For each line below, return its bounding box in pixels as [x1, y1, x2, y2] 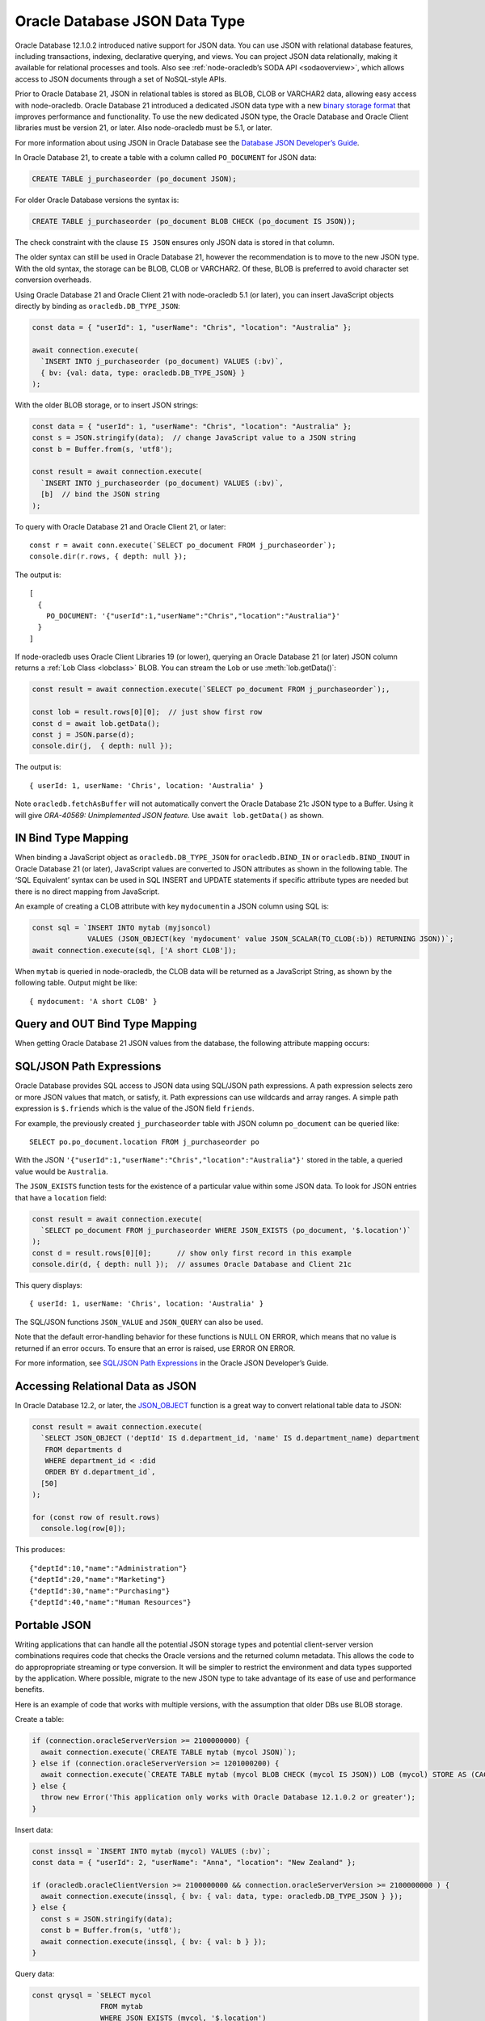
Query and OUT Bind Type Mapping [15, 1017, 197, 1031]
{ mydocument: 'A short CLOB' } [29, 997, 158, 1006]
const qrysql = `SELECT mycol [32, 1990, 152, 2000]
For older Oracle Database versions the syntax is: [15, 195, 179, 205]
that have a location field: [15, 1192, 107, 1202]
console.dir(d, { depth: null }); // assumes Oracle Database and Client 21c [32, 1259, 352, 1269]
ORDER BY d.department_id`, [44, 1467, 157, 1477]
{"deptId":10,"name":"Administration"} [29, 1563, 188, 1572]
